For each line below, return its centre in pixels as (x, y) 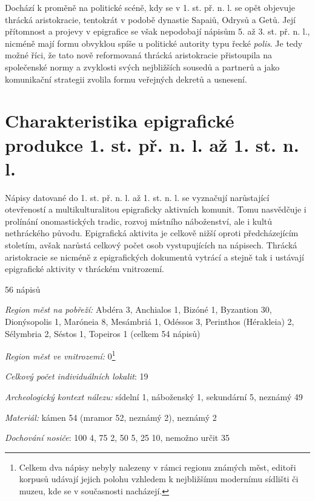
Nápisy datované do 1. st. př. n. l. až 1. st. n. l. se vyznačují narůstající (137, 197)
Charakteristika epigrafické (120, 121)
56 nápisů (23, 289)
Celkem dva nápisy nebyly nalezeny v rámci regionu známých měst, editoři (157, 467)
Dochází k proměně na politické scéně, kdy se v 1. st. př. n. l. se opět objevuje (150, 7)
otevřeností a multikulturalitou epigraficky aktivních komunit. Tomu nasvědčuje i (156, 209)
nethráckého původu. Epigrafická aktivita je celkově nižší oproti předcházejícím (152, 233)
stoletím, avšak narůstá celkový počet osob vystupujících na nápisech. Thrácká (151, 245)
